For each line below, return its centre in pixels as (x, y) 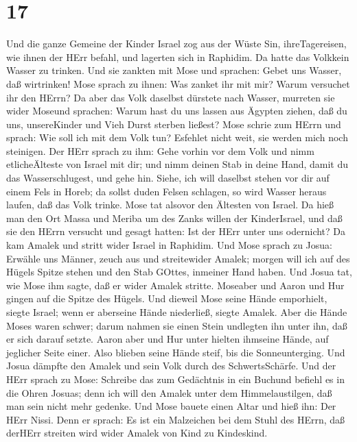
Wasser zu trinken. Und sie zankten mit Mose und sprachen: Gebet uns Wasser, (174, 70)
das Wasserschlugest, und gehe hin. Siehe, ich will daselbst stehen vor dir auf (168, 178)
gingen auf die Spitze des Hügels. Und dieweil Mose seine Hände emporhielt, (167, 298)
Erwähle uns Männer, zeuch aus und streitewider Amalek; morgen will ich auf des (178, 258)
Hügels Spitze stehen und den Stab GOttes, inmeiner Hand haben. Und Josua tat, (179, 272)
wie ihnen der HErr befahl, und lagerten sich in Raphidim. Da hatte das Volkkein (178, 57)
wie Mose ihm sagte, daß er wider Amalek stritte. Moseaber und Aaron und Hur (175, 285)
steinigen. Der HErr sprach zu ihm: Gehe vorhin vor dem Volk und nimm (160, 150)
